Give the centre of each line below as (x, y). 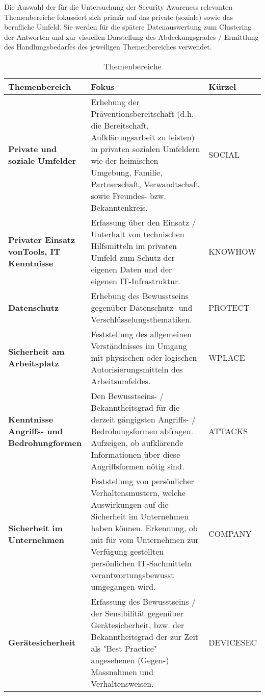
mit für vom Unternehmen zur (145, 539)
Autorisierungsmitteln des (137, 369)
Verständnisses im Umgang (139, 345)
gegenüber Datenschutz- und (142, 307)
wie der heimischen (125, 160)
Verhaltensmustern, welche (138, 492)
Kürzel (222, 86)
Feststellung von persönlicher (142, 481)
